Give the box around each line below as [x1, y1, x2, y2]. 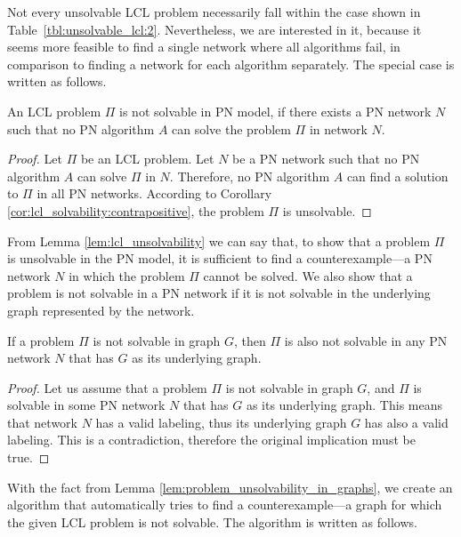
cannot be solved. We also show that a [203, 266, 413, 285]
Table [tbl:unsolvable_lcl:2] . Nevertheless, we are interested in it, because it [7, 20, 422, 38]
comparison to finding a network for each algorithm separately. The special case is [7, 54, 455, 73]
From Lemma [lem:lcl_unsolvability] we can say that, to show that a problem [7, 231, 431, 250]
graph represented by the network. [7, 301, 195, 319]
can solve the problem [172, 119, 291, 138]
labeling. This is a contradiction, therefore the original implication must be [7, 430, 416, 449]
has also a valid [364, 413, 449, 431]
